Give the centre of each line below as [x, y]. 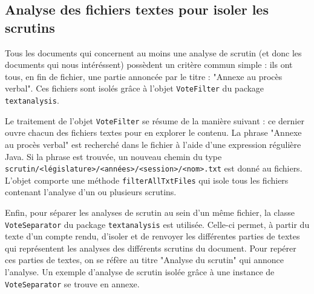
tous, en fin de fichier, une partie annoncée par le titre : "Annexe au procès [144, 76]
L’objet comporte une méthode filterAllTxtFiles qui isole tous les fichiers [147, 180]
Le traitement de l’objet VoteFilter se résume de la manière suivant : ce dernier [155, 120]
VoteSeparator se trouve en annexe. [72, 283]
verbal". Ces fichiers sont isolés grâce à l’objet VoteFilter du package [135, 88]
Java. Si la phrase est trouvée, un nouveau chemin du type [113, 156]
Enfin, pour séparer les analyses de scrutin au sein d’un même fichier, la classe [150, 212]
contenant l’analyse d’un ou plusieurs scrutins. [91, 192]
